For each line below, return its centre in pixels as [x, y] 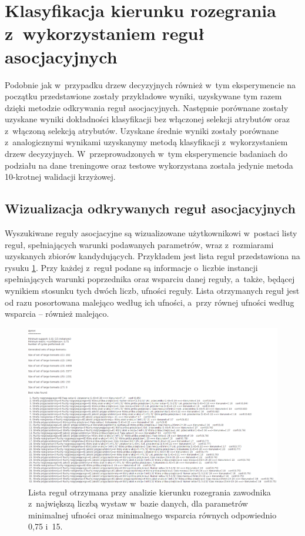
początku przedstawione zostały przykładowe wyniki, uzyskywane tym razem [143, 96]
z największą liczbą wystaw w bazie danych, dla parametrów [138, 503]
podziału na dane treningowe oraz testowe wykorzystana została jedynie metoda [149, 165]
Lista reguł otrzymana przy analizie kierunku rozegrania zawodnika [150, 492]
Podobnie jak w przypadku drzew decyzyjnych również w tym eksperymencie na [150, 84]
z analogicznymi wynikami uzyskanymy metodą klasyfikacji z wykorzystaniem [146, 142]
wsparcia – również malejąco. [57, 314]
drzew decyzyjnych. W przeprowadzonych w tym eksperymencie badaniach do [146, 154]
